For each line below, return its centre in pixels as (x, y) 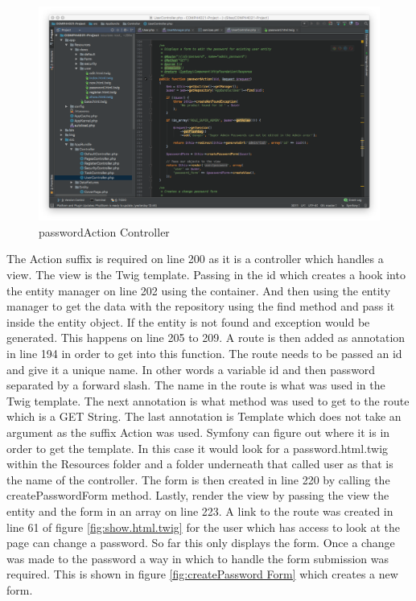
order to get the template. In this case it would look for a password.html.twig (198, 448)
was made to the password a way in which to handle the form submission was (198, 558)
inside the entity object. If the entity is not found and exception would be (188, 321)
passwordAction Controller (104, 231)
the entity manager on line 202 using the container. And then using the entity (199, 290)
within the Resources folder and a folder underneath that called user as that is (200, 464)
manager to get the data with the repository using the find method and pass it (201, 306)
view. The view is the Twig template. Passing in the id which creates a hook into (206, 275)
